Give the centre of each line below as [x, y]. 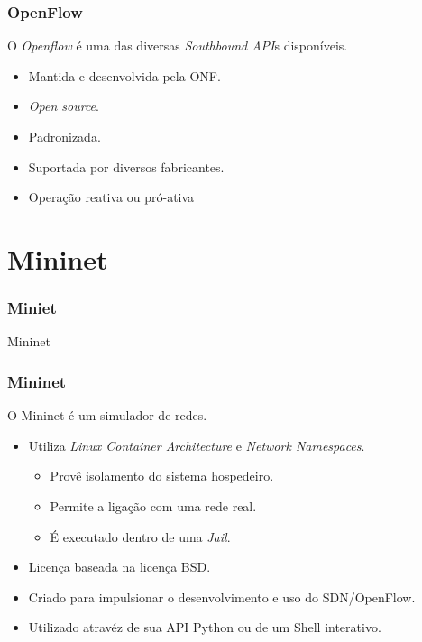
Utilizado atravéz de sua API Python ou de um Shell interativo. [205, 627]
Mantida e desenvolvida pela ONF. [124, 75]
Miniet [32, 308]
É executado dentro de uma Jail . [140, 536]
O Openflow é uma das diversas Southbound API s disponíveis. [178, 46]
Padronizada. [64, 136]
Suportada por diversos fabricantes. [126, 166]
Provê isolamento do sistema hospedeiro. [162, 476]
